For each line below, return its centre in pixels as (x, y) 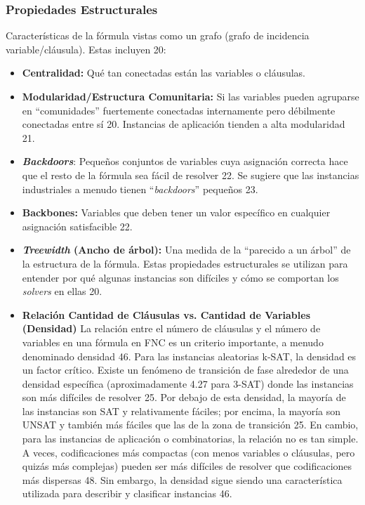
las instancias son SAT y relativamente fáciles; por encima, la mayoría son (181, 411)
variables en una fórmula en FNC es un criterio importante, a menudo (173, 342)
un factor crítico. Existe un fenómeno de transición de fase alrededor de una (185, 370)
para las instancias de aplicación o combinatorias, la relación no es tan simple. (190, 439)
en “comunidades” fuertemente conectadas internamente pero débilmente (179, 110)
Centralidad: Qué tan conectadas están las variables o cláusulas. (164, 73)
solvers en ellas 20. (62, 291)
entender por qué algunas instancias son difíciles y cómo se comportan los (180, 277)
